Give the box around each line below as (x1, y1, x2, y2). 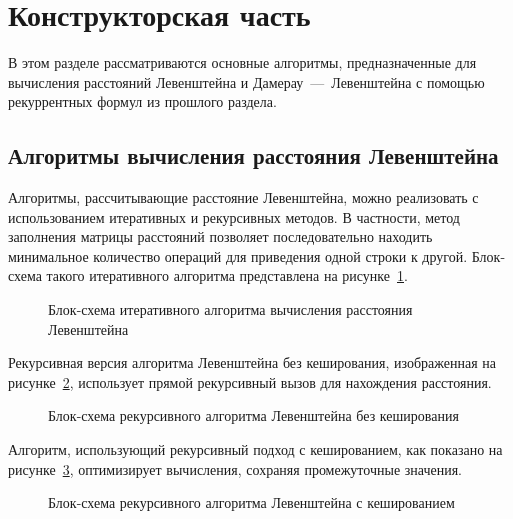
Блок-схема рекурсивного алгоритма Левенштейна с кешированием (48, 492, 455, 513)
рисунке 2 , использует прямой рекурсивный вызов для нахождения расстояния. (8, 371, 492, 392)
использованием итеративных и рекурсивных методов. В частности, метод (8, 206, 460, 227)
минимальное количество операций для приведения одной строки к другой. (8, 245, 468, 266)
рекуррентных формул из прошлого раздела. (8, 91, 277, 112)
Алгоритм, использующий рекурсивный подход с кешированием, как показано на (8, 439, 503, 460)
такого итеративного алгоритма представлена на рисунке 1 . (46, 265, 408, 286)
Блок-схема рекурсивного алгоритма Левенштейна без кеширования (48, 405, 459, 426)
